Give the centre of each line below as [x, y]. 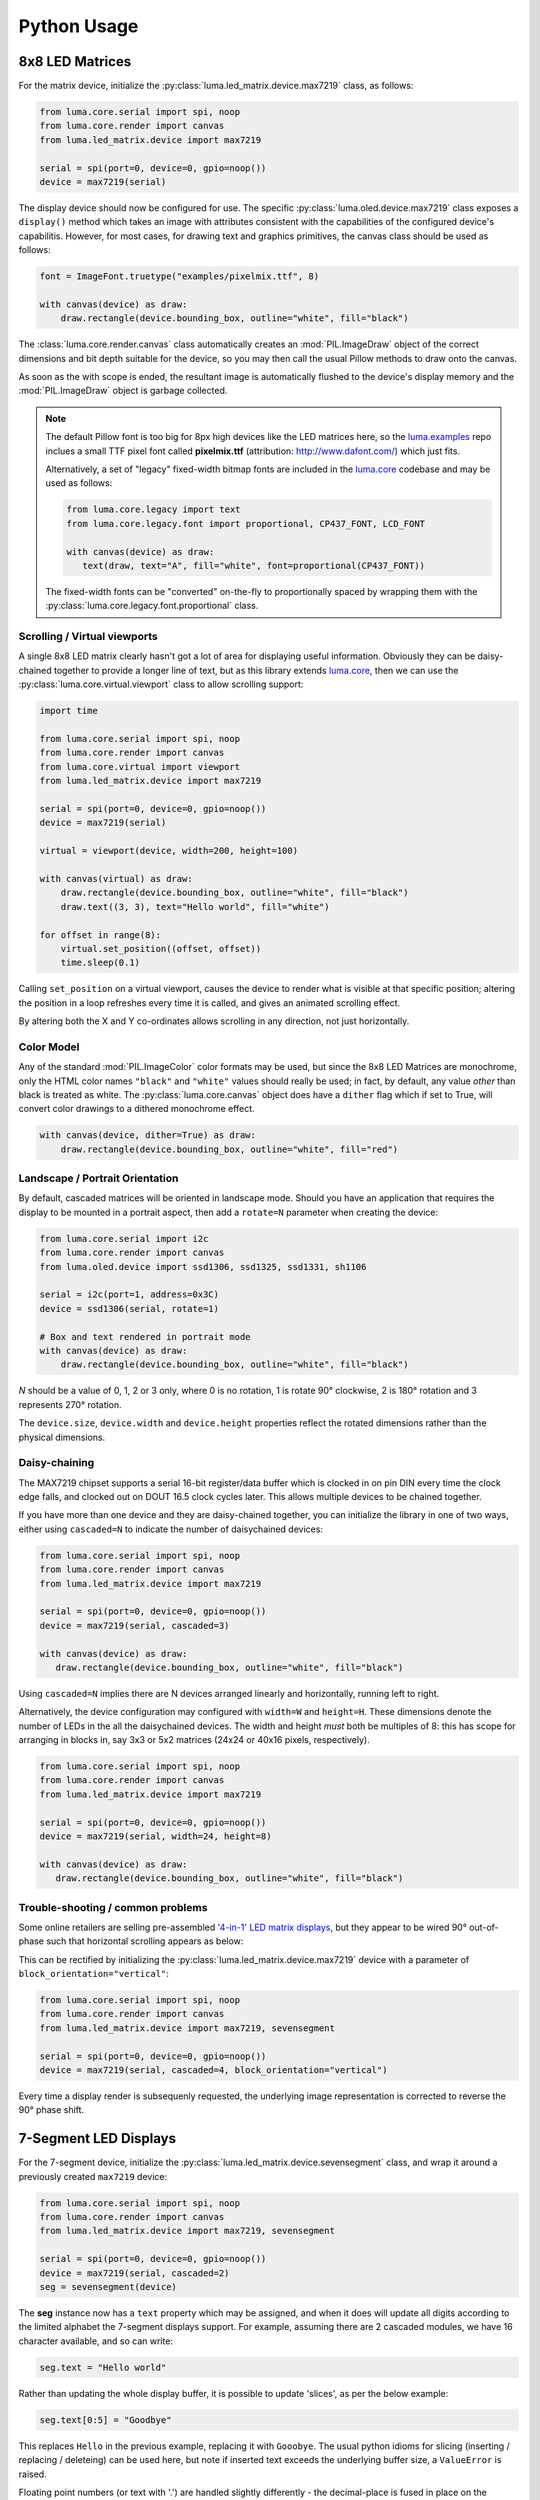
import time [69, 711]
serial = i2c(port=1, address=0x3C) [129, 1294]
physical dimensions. [62, 1437]
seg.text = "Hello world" [103, 2367]
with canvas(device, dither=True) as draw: [148, 1135]
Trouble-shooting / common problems [113, 1907]
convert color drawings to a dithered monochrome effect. [136, 1109]
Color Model [49, 1047]
